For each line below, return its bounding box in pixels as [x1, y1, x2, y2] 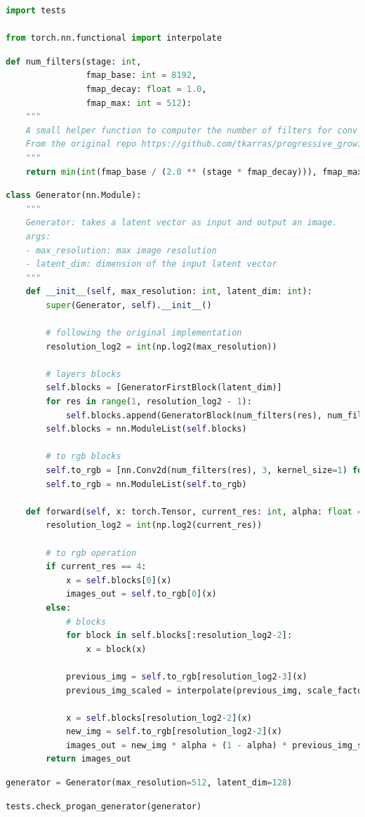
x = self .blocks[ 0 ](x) [65, 575, 172, 585]
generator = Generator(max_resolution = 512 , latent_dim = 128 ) [6, 778, 293, 788]
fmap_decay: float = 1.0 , [86, 84, 207, 94]
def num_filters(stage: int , [6, 56, 142, 67]
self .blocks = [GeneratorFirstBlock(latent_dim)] [46, 383, 282, 393]
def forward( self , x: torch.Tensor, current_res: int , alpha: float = [25, 506, 363, 517]
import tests [6, 6, 66, 15]
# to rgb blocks [46, 451, 121, 462]
